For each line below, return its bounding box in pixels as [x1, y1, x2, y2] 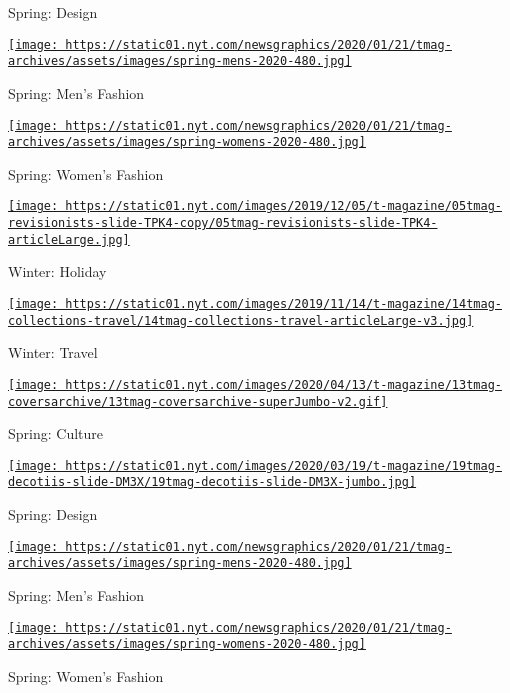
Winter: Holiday [8, 261, 107, 282]
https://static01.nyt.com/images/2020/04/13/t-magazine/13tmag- [65, 377, 502, 392]
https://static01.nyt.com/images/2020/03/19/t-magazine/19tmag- [65, 458, 502, 473]
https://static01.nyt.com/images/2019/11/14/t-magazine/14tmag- [65, 296, 502, 311]
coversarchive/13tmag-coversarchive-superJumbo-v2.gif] [8, 394, 388, 409]
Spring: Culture [8, 423, 104, 444]
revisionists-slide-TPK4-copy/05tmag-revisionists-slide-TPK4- [8, 216, 438, 231]
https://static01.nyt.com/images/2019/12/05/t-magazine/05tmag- [65, 199, 502, 214]
